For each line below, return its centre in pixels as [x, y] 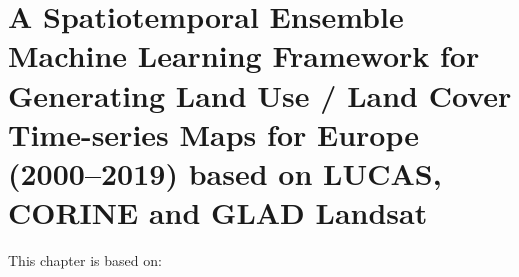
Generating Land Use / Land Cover [260, 94]
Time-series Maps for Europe [213, 133]
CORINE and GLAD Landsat [218, 212]
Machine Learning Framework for [244, 55]
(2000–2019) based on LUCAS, [225, 172]
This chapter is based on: [85, 260]
